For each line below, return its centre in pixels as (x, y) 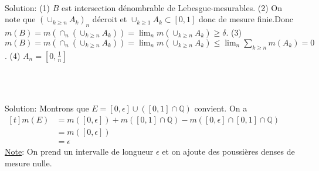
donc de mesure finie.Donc (246, 19)
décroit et (110, 19)
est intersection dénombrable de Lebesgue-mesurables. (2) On (172, 7)
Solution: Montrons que (47, 108)
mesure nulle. (28, 163)
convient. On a (221, 108)
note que (20, 19)
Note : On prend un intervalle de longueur (79, 151)
